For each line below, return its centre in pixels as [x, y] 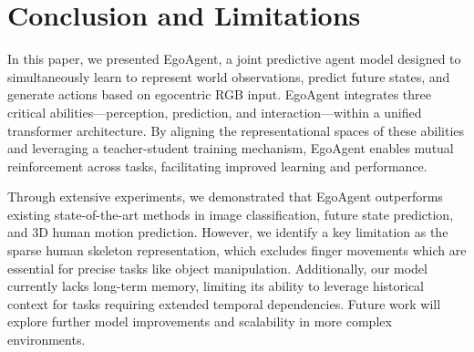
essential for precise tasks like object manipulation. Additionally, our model [217, 268]
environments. [46, 340]
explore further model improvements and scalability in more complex [200, 321]
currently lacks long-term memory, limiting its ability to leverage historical [216, 286]
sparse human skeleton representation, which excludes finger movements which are [237, 250]
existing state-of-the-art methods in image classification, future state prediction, [231, 214]
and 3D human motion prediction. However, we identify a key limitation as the [228, 232]
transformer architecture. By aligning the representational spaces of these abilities [236, 130]
